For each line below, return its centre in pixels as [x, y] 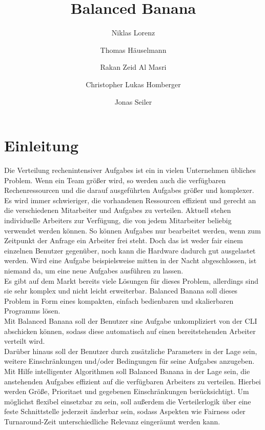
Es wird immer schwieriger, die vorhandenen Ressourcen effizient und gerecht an [130, 200]
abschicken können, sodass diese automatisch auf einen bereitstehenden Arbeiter [130, 331]
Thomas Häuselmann [133, 50]
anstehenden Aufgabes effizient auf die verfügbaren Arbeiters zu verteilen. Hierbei [133, 381]
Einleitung [42, 145]
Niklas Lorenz [133, 33]
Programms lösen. [32, 311]
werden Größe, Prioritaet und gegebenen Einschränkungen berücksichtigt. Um [127, 391]
